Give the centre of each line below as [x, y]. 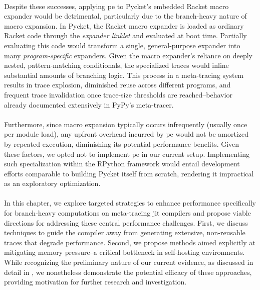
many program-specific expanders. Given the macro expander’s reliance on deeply [128, 55]
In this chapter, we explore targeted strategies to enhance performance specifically [130, 203]
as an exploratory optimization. [52, 183]
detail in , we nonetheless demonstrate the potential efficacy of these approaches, [128, 272]
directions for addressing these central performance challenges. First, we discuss [126, 222]
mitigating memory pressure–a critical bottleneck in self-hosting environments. [124, 252]
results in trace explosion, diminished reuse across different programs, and [117, 85]
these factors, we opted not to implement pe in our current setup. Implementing [127, 154]
